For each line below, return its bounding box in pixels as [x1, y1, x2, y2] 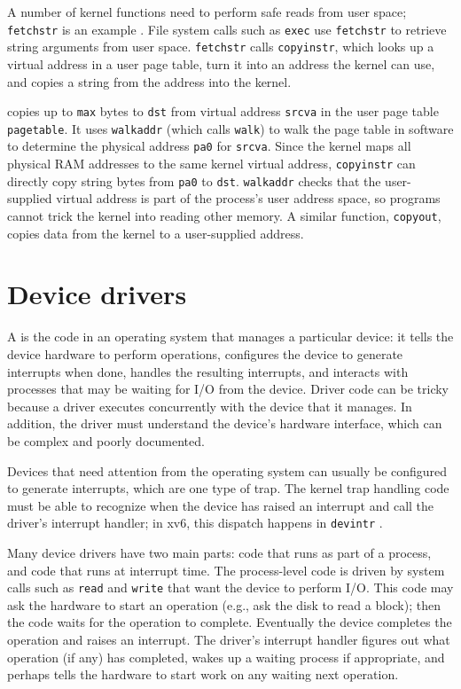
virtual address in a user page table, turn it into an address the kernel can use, [7, 54, 435, 73]
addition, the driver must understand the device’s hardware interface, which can [7, 414, 442, 433]
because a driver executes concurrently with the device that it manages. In [7, 396, 412, 415]
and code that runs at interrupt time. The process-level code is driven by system [7, 560, 445, 579]
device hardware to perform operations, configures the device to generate [7, 344, 403, 363]
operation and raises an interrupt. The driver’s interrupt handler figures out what [7, 630, 450, 648]
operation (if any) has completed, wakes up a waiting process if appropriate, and [7, 647, 445, 666]
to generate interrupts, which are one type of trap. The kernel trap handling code [7, 479, 449, 497]
